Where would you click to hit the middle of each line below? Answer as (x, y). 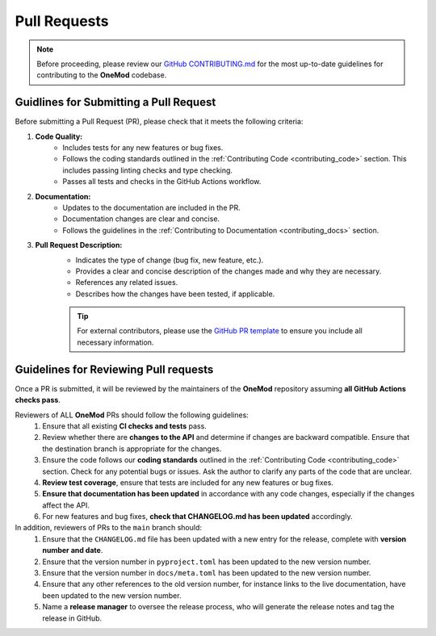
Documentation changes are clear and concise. (141, 219)
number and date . (73, 550)
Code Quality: (59, 136)
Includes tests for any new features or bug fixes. (143, 148)
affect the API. (66, 505)
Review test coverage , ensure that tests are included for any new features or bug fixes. (188, 482)
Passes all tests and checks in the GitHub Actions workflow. (162, 182)
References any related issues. (127, 282)
